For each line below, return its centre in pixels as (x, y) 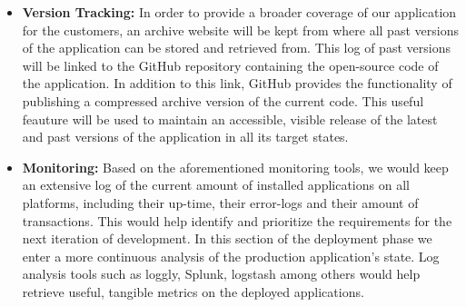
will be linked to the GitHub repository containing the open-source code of (230, 65)
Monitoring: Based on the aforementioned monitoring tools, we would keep (235, 167)
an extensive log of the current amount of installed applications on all (216, 185)
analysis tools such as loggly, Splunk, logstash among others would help (221, 274)
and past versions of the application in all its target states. (185, 137)
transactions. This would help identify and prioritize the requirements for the (237, 220)
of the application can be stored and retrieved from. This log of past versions (236, 48)
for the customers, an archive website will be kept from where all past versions (240, 30)
